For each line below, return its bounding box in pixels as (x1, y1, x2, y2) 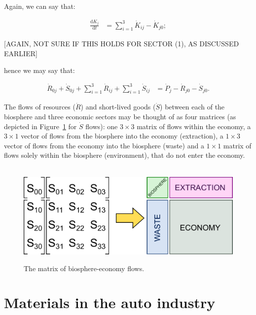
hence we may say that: (4, 65, 75, 75)
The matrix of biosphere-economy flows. (24, 263, 145, 273)
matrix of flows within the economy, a (137, 121, 251, 131)
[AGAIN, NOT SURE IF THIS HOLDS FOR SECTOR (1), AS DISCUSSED (4, 38, 239, 49)
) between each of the (160, 102, 225, 112)
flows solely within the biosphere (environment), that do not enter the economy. (4, 150, 245, 160)
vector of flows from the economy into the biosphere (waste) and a (4, 140, 204, 150)
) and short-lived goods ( (80, 102, 156, 112)
